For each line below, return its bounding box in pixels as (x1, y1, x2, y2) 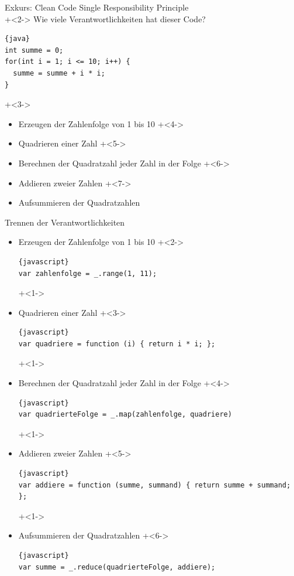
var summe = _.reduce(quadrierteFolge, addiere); (18, 563, 216, 571)
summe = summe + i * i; (13, 69, 105, 77)
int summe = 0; (5, 46, 64, 54)
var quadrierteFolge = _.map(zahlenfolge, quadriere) (18, 410, 232, 419)
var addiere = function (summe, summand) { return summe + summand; (18, 480, 291, 489)
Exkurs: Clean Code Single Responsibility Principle (5, 1, 189, 13)
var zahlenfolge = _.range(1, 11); (18, 269, 157, 278)
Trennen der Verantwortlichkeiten (5, 216, 125, 228)
